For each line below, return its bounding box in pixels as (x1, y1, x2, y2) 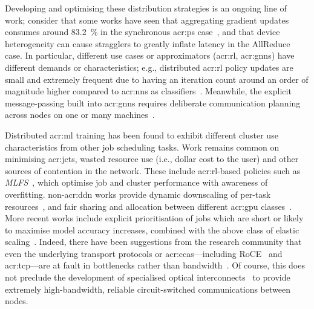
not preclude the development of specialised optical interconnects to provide (5, 271, 290, 284)
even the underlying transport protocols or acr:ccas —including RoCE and (5, 247, 283, 259)
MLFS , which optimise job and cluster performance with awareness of (5, 176, 268, 189)
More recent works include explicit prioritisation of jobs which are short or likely (5, 212, 304, 224)
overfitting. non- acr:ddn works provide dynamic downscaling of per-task (5, 187, 271, 200)
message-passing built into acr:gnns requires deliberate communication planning (5, 96, 301, 109)
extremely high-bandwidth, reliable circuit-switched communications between (5, 282, 290, 295)
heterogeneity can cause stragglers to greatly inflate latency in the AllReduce (5, 37, 290, 50)
